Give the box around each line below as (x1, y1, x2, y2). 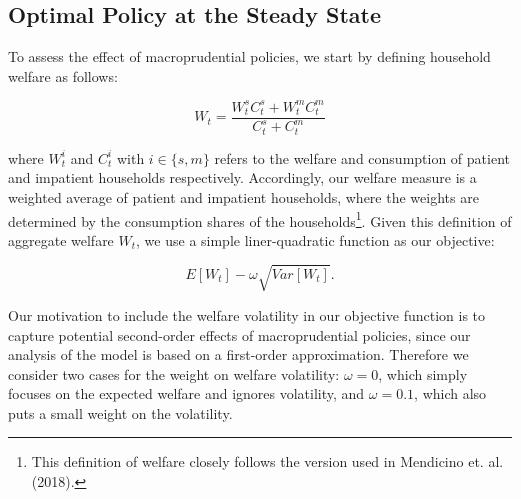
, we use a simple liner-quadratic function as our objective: (136, 229, 495, 250)
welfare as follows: (8, 65, 118, 86)
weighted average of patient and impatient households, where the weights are (8, 186, 479, 207)
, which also (414, 383, 487, 404)
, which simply (378, 363, 468, 384)
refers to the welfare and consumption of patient (214, 147, 510, 168)
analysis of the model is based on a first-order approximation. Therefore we (8, 344, 469, 365)
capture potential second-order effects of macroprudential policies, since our (8, 324, 471, 345)
